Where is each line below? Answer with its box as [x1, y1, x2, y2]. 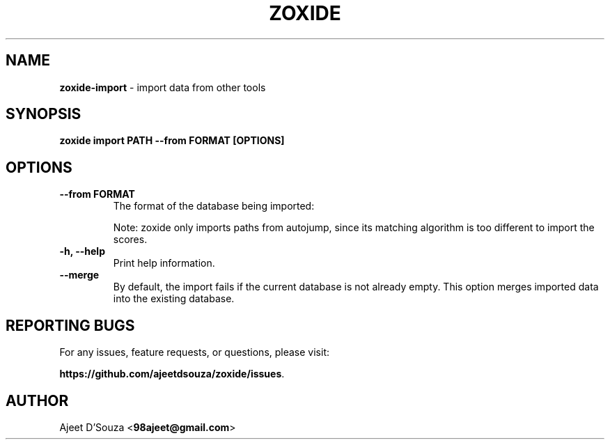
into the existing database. [113, 292, 235, 305]
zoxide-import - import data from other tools [59, 81, 266, 93]
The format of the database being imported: [113, 200, 315, 212]
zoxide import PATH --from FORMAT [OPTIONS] [59, 134, 285, 147]
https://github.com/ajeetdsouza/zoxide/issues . [59, 368, 285, 380]
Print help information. [113, 257, 215, 270]
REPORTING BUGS [6, 316, 135, 334]
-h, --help [59, 245, 105, 258]
